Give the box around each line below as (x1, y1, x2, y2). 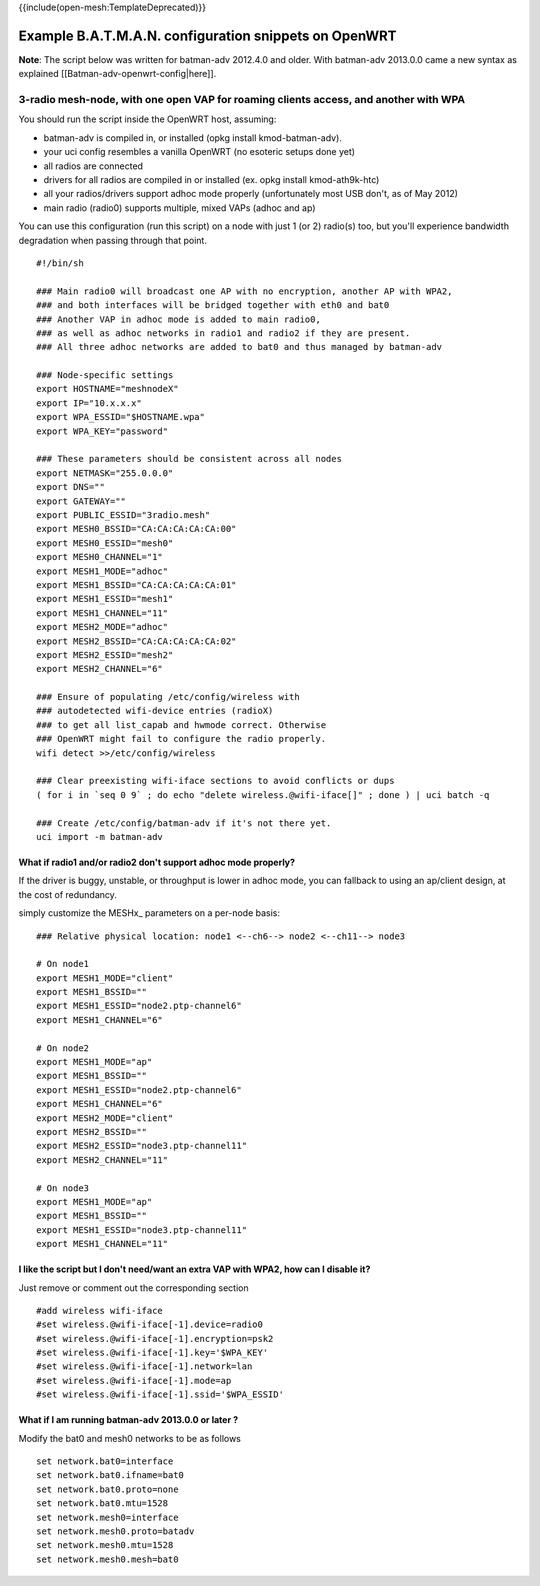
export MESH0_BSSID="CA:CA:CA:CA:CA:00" (36, 523, 237, 535)
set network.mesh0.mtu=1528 (36, 1540, 174, 1551)
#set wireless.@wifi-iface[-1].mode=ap (36, 1375, 232, 1386)
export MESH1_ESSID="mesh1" (36, 593, 174, 605)
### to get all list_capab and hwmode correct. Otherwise (36, 719, 327, 730)
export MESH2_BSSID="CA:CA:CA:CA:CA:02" (36, 635, 237, 647)
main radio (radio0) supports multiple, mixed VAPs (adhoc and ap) (43, 201, 316, 214)
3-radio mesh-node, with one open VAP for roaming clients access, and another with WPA (18, 93, 465, 107)
